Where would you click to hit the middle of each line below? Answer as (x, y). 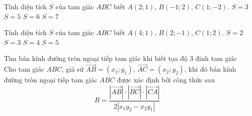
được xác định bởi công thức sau (166, 80)
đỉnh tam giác (216, 58)
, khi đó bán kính (210, 69)
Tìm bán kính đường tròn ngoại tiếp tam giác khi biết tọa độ (96, 58)
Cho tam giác (24, 69)
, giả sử (73, 69)
